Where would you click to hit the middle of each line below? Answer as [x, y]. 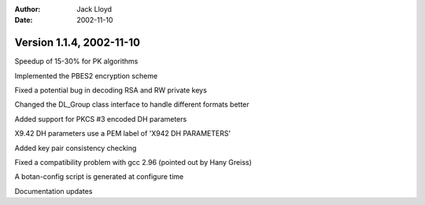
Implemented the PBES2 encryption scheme [86, 75]
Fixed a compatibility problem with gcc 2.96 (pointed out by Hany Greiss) [133, 163]
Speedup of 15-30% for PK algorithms [76, 61]
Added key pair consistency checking [76, 148]
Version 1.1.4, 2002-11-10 [78, 43]
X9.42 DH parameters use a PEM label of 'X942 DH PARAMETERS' [123, 134]
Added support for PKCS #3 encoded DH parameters [101, 119]
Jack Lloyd [94, 9]
